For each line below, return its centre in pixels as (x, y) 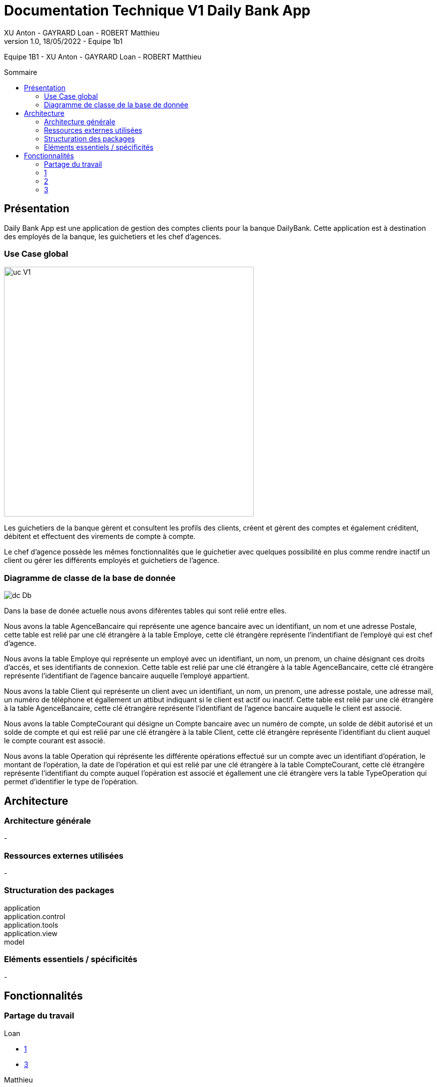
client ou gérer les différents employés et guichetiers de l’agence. (112, 560)
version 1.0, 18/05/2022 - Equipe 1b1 (63, 41)
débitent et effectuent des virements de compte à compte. (100, 537)
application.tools (31, 925)
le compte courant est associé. (55, 741)
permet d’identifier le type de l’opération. (71, 782)
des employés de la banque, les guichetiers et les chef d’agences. (113, 236)
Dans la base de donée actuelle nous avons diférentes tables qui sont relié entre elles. (146, 611)
